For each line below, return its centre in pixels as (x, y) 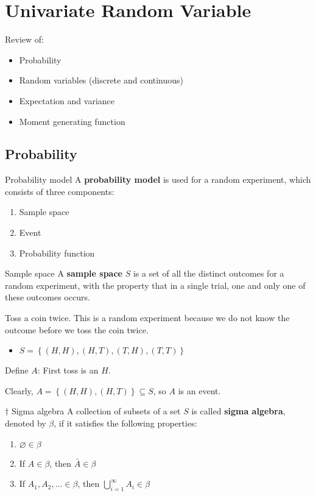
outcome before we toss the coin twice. (77, 329)
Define (17, 370)
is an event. (199, 390)
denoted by (26, 423)
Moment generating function (72, 121)
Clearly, (19, 390)
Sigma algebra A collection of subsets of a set (96, 411)
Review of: (24, 39)
